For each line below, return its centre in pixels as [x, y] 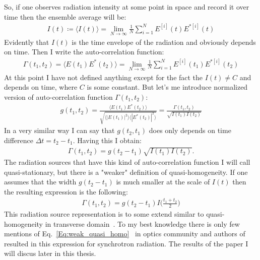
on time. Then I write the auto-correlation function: [84, 52]
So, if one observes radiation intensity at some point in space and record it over [127, 7]
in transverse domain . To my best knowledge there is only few [142, 223]
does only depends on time [190, 130]
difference [19, 140]
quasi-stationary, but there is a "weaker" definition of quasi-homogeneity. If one [126, 172]
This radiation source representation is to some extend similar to [104, 213]
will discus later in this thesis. [50, 253]
